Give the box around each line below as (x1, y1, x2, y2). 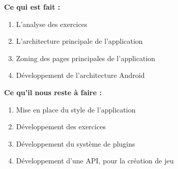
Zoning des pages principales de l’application (16, 52, 156, 63)
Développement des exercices (16, 121, 106, 132)
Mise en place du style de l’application (16, 104, 136, 115)
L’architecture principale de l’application (16, 36, 143, 46)
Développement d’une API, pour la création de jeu (16, 155, 174, 166)
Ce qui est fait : (4, 2, 61, 12)
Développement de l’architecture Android (16, 70, 145, 80)
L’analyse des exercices (16, 18, 87, 29)
